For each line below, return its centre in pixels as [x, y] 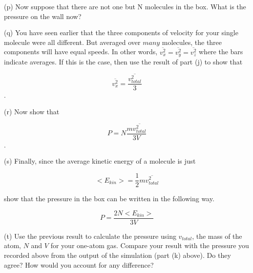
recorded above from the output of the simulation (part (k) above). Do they [117, 255]
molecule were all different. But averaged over [72, 42]
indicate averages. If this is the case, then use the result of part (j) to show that [123, 62]
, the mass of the [217, 236]
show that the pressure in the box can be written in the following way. [109, 199]
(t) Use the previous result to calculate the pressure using [90, 236]
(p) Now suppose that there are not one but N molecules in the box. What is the [125, 6]
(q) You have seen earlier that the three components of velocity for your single [121, 32]
